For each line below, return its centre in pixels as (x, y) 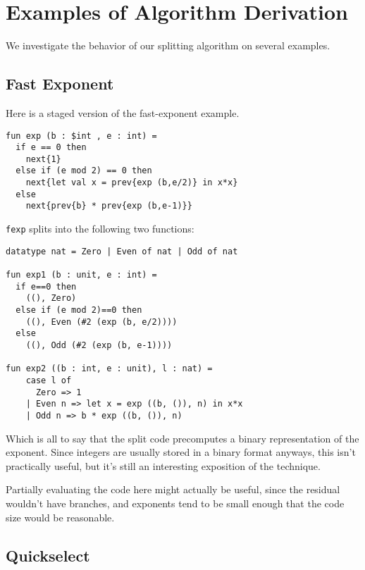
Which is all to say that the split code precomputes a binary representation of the (182, 438)
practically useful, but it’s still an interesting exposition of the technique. (163, 465)
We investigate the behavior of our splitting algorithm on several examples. (168, 45)
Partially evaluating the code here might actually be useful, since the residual (173, 489)
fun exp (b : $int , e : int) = (81, 136)
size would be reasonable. (60, 517)
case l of (49, 380)
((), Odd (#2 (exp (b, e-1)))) (99, 346)
